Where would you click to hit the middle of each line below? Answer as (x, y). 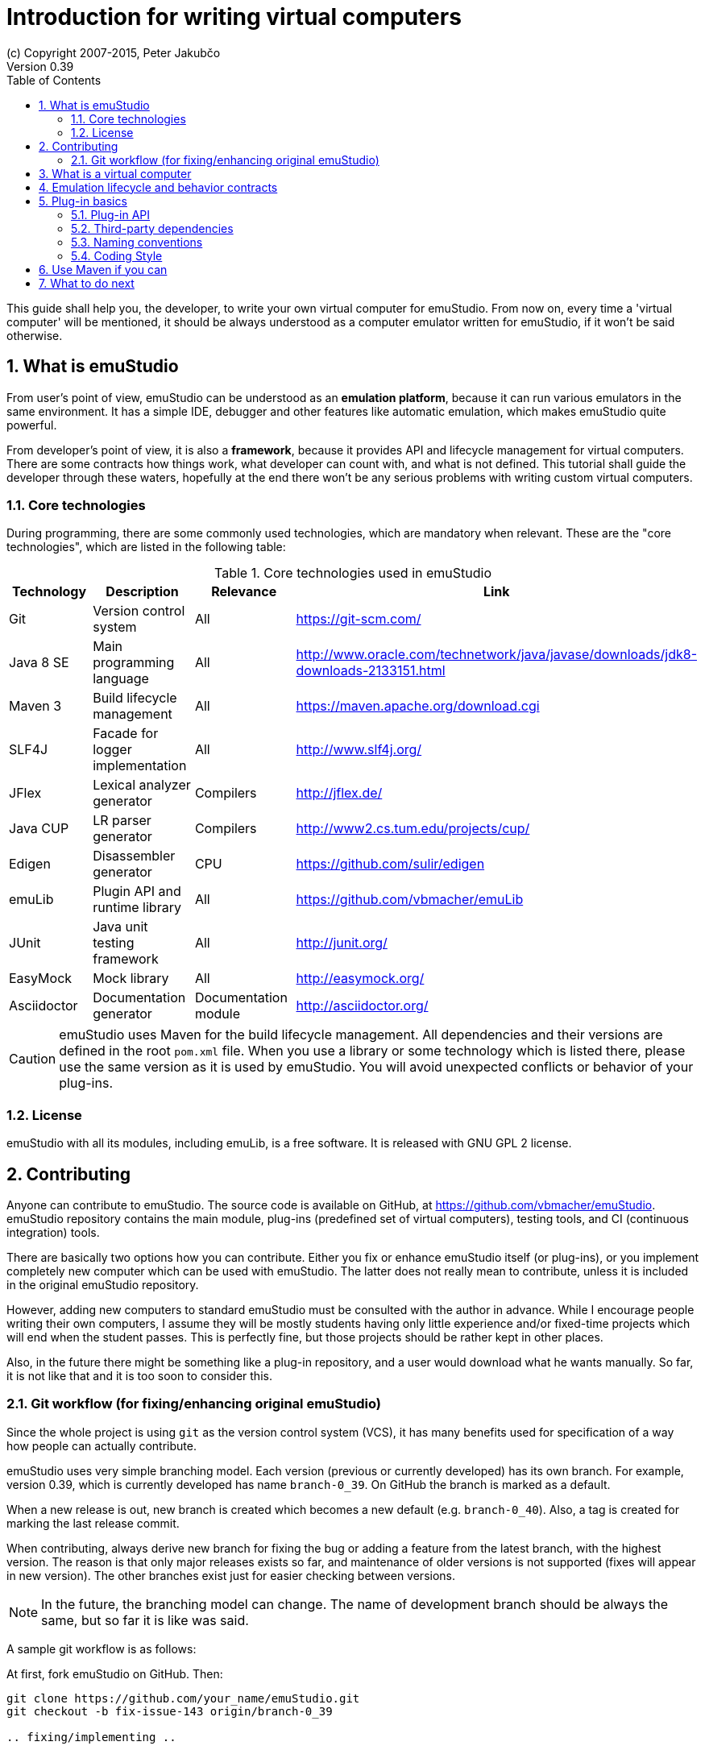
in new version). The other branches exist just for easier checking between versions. (231, 1575)
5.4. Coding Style (117, 255)
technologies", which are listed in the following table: (146, 547)
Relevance (244, 592)
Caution (33, 1059)
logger (112, 750)
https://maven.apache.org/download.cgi (418, 706)
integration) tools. (53, 1232)
